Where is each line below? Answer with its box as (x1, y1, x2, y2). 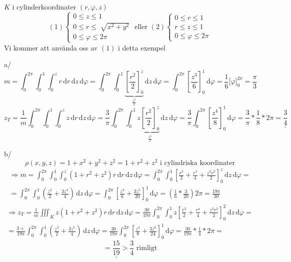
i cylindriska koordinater (159, 159, 235, 166)
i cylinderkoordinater (12, 1, 76, 11)
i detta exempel (118, 42, 165, 52)
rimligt (136, 244, 157, 252)
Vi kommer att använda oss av (4, 42, 98, 52)
